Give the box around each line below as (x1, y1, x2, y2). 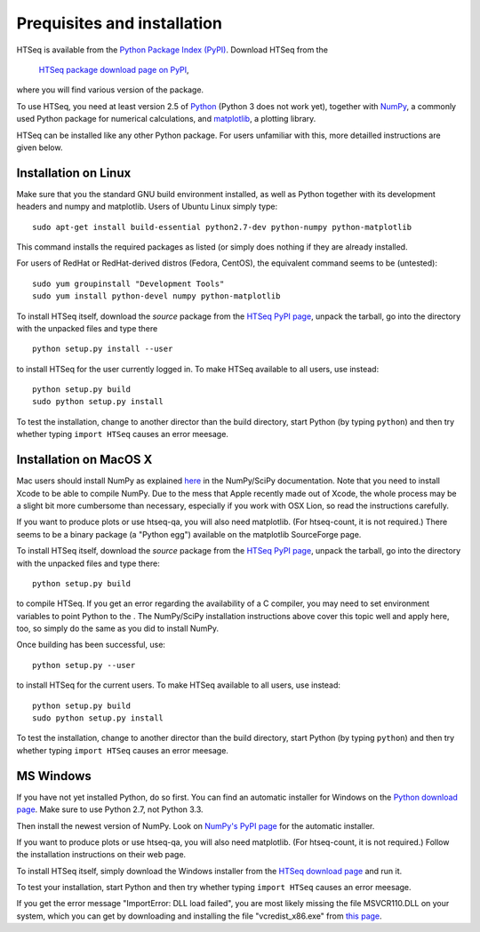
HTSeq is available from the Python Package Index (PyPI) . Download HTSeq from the (16, 44, 329, 55)
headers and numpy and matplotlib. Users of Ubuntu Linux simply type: (16, 201, 278, 212)
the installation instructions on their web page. (16, 849, 187, 860)
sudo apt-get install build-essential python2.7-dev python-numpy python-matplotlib (32, 222, 412, 232)
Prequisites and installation (16, 13, 222, 33)
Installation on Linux (16, 165, 132, 180)
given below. (16, 142, 63, 153)
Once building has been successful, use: (16, 640, 166, 650)
